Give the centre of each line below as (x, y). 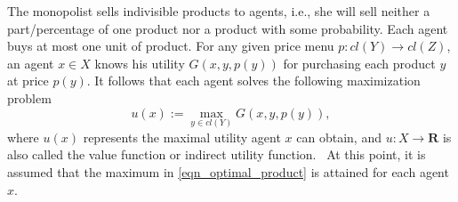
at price (28, 81)
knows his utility (140, 63)
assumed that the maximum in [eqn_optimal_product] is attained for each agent (228, 171)
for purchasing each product (359, 63)
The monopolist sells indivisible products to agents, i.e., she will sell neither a (219, 11)
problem (29, 97)
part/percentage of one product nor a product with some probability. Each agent (228, 28)
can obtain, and (339, 137)
